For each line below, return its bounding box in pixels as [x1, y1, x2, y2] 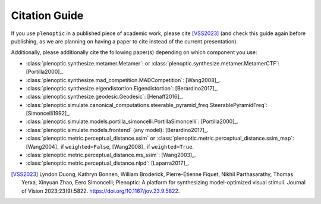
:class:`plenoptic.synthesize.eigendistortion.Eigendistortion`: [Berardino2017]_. [26, 84, 219, 92]
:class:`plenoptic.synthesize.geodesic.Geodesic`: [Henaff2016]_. [26, 93, 184, 101]
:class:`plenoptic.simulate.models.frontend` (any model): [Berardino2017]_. [26, 126, 209, 133]
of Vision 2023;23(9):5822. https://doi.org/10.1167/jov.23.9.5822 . [21, 187, 180, 194]
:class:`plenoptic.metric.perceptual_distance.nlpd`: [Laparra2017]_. [26, 159, 190, 167]
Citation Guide [11, 9, 84, 22]
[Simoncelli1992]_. [26, 110, 71, 117]
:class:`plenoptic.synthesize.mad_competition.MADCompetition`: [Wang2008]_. [26, 76, 221, 83]
